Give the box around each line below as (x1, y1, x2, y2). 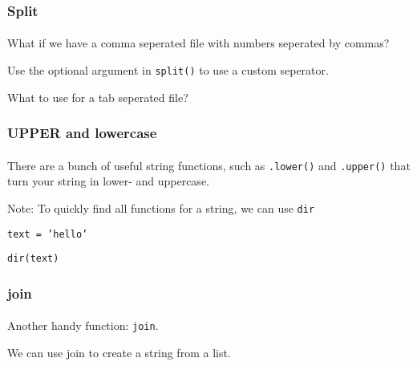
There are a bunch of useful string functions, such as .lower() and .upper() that (7, 157, 411, 173)
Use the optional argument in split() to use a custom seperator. (7, 62, 329, 79)
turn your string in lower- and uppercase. (7, 173, 209, 189)
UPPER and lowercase (7, 123, 157, 143)
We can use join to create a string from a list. (7, 344, 231, 361)
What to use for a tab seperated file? (7, 88, 188, 105)
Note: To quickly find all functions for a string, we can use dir (7, 199, 315, 216)
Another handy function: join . (7, 317, 159, 334)
